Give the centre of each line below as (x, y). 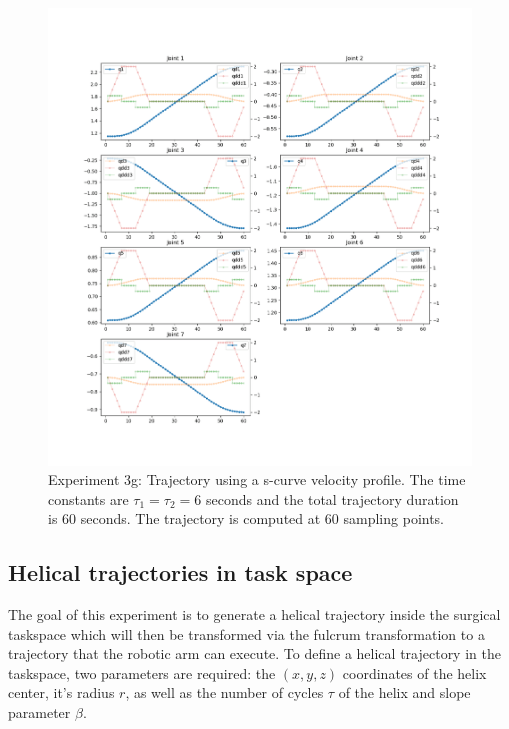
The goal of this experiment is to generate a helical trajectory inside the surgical (254, 614)
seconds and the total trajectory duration (332, 498)
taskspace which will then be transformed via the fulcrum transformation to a (246, 633)
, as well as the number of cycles (224, 692)
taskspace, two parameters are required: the (142, 672)
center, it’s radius (61, 692)
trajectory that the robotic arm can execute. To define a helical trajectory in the (254, 653)
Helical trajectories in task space (180, 572)
